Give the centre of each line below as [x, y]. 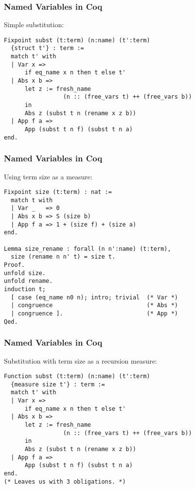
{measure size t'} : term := [58, 384]
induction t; [25, 289]
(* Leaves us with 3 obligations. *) [65, 481]
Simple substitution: [34, 25]
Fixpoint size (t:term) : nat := [58, 192]
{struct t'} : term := [47, 48]
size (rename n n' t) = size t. [63, 257]
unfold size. [25, 273]
